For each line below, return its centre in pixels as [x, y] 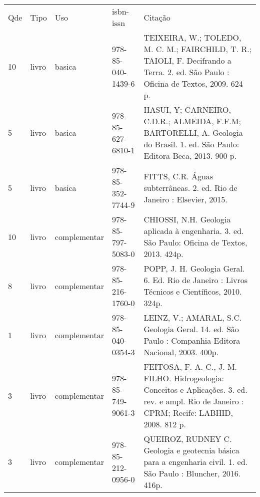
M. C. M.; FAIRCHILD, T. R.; [198, 49]
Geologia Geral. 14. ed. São [191, 329]
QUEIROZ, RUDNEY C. [188, 439]
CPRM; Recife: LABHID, [188, 413]
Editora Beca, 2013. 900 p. [190, 156]
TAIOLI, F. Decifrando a [187, 60]
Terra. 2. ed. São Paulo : [186, 72]
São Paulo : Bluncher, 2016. [192, 473]
